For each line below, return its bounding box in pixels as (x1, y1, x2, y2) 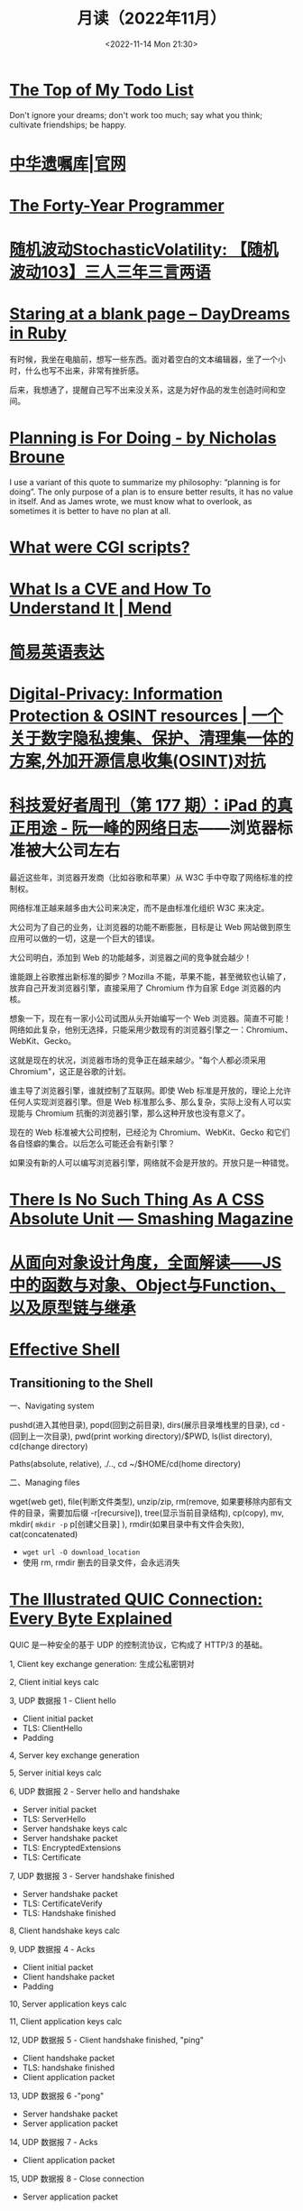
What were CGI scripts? (9, 538, 191, 557)
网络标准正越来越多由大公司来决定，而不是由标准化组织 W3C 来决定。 (9, 902, 270, 913)
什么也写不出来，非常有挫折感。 (24, 365, 144, 376)
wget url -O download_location (22, 1548, 141, 1557)
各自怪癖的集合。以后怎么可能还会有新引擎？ (9, 1138, 176, 1148)
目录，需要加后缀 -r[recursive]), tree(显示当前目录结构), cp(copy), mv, (24, 1507, 284, 1518)
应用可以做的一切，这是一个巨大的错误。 (9, 933, 160, 944)
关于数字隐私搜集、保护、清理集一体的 (9, 728, 295, 749)
